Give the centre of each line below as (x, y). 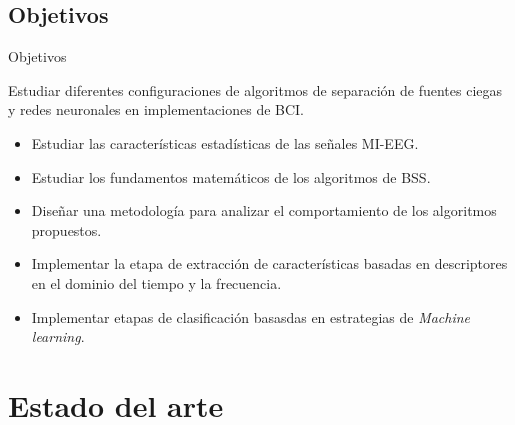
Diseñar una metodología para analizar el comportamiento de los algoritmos (264, 210)
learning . (58, 336)
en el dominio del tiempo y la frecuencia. (156, 282)
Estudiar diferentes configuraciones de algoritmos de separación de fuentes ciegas (255, 89)
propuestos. (66, 229)
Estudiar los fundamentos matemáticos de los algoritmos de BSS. (231, 176)
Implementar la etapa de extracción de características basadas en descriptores (269, 263)
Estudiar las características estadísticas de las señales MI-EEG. (225, 142)
